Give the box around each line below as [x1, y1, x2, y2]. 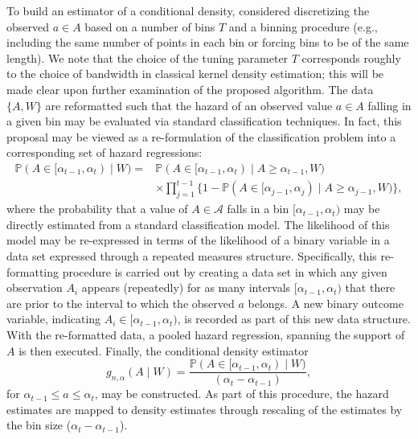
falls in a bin [227, 200, 289, 217]
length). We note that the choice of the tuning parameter [6, 49, 289, 66]
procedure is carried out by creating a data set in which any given [62, 263, 387, 280]
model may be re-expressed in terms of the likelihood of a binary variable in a [6, 232, 390, 248]
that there [345, 279, 395, 296]
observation [6, 279, 63, 296]
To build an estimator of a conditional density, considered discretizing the [6, 2, 370, 18]
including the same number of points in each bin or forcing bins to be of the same [6, 34, 409, 51]
